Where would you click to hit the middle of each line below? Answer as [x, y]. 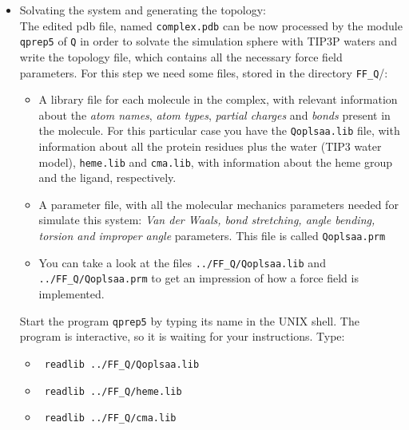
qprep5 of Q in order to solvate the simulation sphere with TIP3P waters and [208, 41]
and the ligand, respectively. [107, 178]
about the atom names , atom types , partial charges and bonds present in [214, 114]
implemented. [71, 294]
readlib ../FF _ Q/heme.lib [113, 391]
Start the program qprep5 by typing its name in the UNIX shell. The [189, 320]
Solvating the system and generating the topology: [143, 10]
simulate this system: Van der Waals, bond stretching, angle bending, [207, 220]
